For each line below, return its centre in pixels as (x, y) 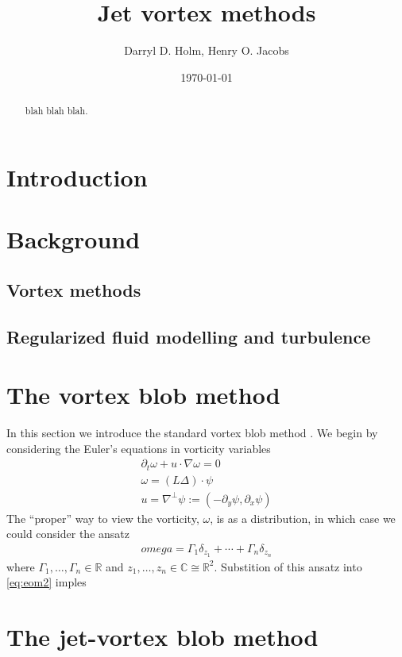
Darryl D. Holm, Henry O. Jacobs (207, 50)
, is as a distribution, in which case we (303, 518)
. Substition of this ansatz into (288, 566)
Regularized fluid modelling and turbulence (189, 336)
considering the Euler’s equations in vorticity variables (139, 448)
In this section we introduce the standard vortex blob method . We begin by (192, 433)
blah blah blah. (56, 111)
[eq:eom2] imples (46, 582)
